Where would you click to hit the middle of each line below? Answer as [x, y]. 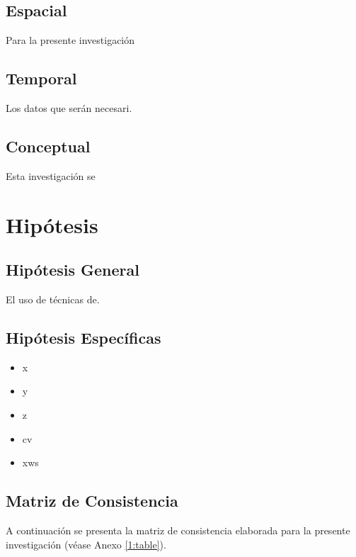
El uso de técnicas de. [53, 299]
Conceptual [48, 146]
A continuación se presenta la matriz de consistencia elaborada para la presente [178, 530]
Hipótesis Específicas [84, 337]
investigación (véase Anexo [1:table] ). [86, 544]
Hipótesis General [73, 270]
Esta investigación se [51, 175]
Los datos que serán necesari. [69, 108]
